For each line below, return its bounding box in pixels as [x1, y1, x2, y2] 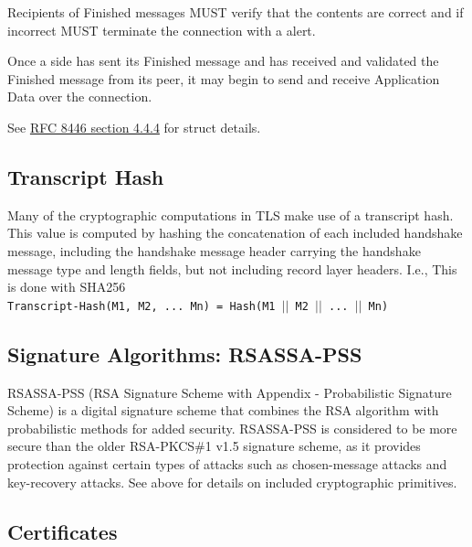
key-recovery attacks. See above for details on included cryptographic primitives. [7, 472, 457, 491]
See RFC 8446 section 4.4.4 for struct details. [7, 117, 261, 136]
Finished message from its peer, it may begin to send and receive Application [7, 69, 440, 88]
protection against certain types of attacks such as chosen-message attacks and [7, 454, 447, 473]
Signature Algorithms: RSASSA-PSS [7, 339, 362, 368]
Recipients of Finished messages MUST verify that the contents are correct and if [7, 3, 464, 21]
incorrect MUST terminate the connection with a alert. [7, 20, 316, 39]
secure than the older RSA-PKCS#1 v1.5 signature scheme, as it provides [7, 436, 421, 456]
